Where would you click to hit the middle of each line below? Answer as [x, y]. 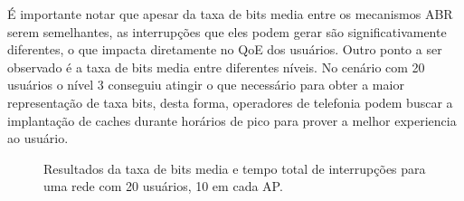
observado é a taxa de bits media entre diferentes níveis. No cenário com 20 [216, 67]
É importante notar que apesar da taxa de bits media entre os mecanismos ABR [230, 14]
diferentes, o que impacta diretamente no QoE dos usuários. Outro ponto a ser [225, 49]
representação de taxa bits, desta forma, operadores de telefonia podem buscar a [230, 102]
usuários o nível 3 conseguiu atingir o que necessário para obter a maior [206, 85]
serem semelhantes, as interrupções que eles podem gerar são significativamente [227, 31]
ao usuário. [38, 138]
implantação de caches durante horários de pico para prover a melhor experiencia [232, 120]
